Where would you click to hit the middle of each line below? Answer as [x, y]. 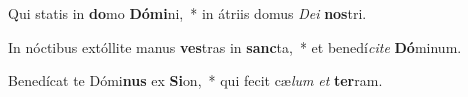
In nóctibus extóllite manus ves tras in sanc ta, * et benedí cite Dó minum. [235, 46]
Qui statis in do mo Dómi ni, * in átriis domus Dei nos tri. [187, 13]
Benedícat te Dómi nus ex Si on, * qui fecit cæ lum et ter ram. [195, 80]
